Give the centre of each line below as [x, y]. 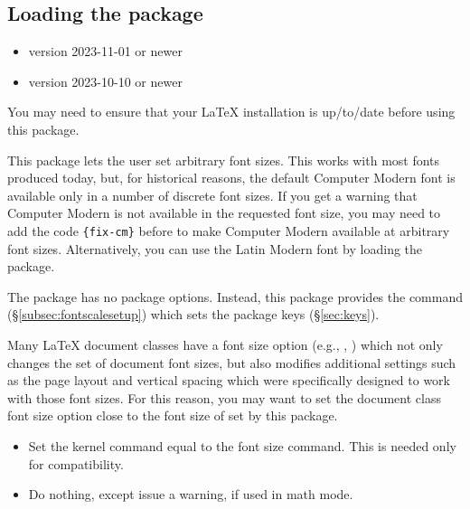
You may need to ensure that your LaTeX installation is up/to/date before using [231, 112]
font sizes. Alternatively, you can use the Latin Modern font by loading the [215, 248]
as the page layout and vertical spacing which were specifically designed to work [229, 380]
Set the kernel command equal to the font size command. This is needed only [242, 445]
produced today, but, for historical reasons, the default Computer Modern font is [231, 178]
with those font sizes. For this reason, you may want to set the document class [224, 397]
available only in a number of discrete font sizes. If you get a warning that [212, 195]
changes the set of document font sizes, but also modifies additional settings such [232, 362]
